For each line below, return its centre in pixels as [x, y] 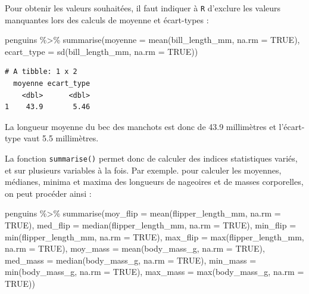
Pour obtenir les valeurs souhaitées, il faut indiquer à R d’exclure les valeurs [143, 8]
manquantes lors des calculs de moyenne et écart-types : [107, 19]
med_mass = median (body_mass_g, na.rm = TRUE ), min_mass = [131, 260]
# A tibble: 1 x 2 [41, 72]
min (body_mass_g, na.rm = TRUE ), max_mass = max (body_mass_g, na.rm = [154, 272]
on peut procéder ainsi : [48, 193]
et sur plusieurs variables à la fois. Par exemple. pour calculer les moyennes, [143, 170]
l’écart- [292, 126]
